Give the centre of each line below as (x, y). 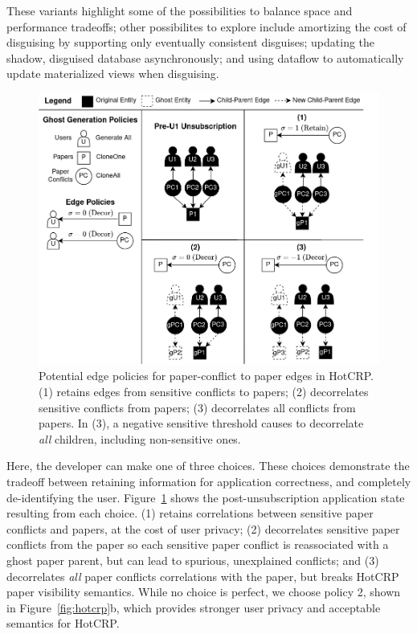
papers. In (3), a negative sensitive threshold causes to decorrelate (201, 423)
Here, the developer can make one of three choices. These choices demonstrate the (208, 466)
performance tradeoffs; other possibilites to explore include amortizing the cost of (206, 26)
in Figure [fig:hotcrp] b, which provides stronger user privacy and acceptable (194, 607)
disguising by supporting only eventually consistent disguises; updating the (191, 42)
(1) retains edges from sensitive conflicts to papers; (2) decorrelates (204, 391)
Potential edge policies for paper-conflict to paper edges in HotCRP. (206, 376)
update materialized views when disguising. (113, 74)
